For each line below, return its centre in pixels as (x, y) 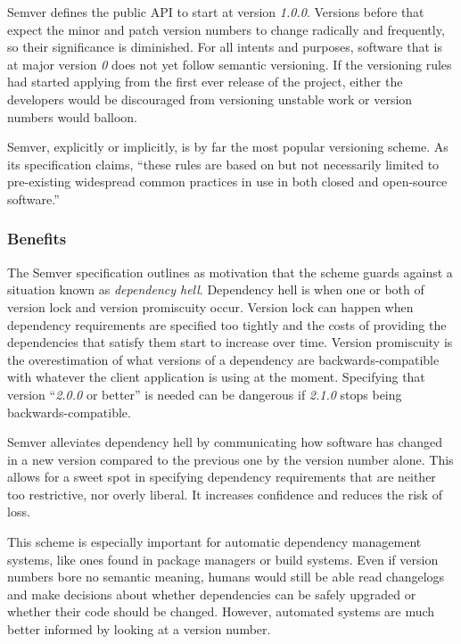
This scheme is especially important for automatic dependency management (214, 542)
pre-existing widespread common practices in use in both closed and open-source (227, 182)
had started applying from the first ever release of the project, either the (205, 82)
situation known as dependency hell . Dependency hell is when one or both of (216, 289)
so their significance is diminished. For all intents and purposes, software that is (225, 47)
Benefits (37, 239)
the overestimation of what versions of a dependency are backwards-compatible (223, 359)
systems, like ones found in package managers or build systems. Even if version (223, 559)
